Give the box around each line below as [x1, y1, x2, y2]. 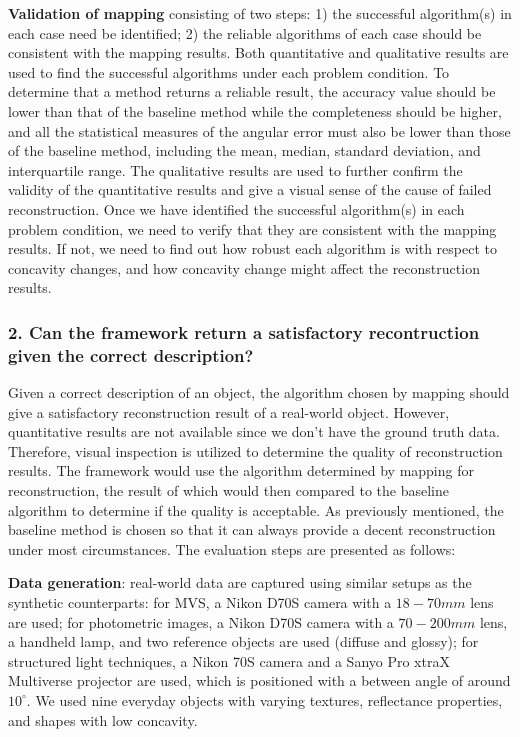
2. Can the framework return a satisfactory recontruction [8, 319, 480, 344]
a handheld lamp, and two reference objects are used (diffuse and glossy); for [8, 631, 479, 652]
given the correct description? [8, 342, 254, 367]
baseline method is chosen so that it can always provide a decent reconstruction [8, 519, 496, 540]
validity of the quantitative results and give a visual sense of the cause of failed [8, 179, 492, 200]
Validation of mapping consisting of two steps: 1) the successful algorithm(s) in [8, 3, 512, 23]
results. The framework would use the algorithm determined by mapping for [8, 460, 474, 481]
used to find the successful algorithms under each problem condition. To [8, 61, 450, 82]
